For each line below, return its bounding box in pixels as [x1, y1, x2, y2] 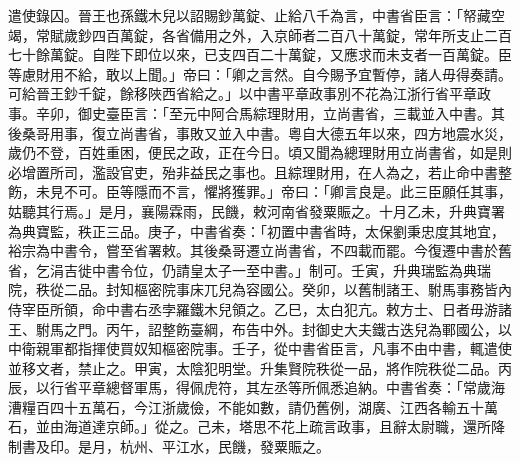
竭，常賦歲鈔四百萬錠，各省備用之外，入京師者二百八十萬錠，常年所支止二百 [8, 24, 512, 45]
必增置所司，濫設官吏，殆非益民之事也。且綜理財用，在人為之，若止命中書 [8, 161, 498, 182]
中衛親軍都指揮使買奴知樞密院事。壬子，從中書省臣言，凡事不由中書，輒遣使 [8, 338, 512, 359]
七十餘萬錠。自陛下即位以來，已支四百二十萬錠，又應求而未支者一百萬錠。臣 [8, 44, 512, 65]
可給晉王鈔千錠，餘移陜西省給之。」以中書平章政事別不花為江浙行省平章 [8, 83, 477, 104]
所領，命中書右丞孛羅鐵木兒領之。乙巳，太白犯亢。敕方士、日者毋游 [49, 298, 498, 319]
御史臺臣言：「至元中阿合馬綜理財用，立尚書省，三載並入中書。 [77, 102, 491, 123]
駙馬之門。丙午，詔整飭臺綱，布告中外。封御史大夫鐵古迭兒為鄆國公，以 [35, 318, 512, 339]
